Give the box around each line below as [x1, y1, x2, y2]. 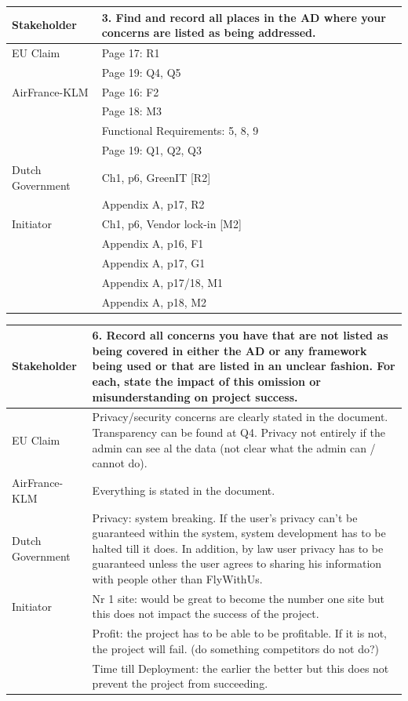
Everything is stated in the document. [92, 481, 275, 498]
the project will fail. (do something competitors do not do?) [92, 640, 380, 656]
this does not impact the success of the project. [92, 605, 319, 622]
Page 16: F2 [101, 83, 159, 100]
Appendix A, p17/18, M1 [101, 274, 224, 290]
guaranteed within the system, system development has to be [92, 525, 386, 541]
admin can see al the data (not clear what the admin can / [92, 439, 376, 456]
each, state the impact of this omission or [92, 373, 321, 390]
